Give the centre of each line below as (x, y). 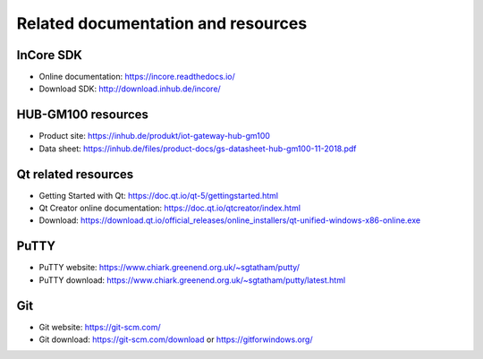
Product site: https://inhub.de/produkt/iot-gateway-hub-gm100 (154, 136)
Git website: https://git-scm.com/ (100, 327)
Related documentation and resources (162, 23)
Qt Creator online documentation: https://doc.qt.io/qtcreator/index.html (170, 208)
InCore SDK (49, 55)
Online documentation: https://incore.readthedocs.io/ (137, 77)
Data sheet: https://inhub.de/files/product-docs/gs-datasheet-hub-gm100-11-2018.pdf (198, 149)
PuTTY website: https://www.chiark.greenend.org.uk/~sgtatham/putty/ (169, 268)
